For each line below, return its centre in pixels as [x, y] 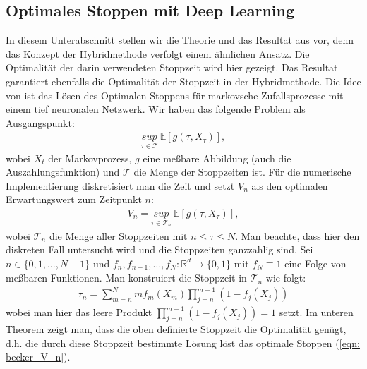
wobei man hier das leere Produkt [79, 312]
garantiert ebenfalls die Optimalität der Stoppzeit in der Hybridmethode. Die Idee [183, 81]
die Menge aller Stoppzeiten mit [118, 235]
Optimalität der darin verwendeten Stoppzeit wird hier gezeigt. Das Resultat [172, 67]
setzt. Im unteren [316, 312]
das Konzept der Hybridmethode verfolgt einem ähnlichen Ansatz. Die [158, 53]
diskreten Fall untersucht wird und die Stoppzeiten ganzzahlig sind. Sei [160, 249]
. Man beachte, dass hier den [297, 235]
